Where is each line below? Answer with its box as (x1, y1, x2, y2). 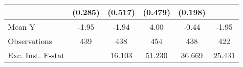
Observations (8, 35, 52, 46)
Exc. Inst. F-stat (8, 49, 65, 61)
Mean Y (8, 21, 36, 32)
